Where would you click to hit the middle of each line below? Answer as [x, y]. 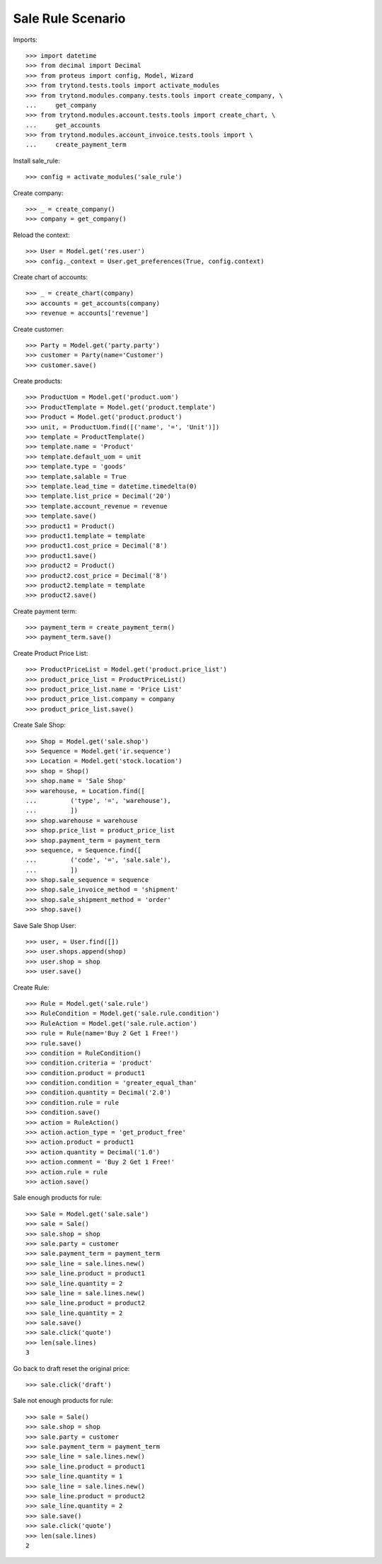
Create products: [38, 381]
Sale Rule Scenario [69, 18]
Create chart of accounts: [51, 277]
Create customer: [39, 329]
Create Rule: [31, 987]
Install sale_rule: [36, 161]
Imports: [25, 40]
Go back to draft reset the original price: [71, 1368]
